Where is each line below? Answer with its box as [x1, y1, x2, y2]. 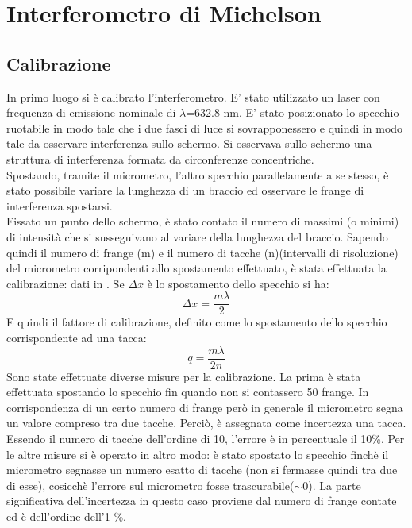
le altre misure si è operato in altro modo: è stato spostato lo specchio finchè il [6, 445, 389, 462]
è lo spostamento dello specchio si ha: [147, 275, 329, 291]
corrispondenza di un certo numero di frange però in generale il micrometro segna [6, 399, 403, 415]
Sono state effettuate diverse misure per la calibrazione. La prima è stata [6, 368, 361, 384]
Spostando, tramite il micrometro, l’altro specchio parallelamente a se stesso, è [6, 166, 389, 183]
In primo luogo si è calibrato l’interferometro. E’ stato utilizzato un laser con [6, 88, 380, 105]
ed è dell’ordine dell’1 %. [6, 507, 126, 524]
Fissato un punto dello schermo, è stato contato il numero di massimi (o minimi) [6, 213, 399, 229]
